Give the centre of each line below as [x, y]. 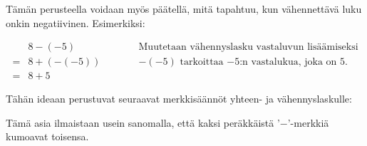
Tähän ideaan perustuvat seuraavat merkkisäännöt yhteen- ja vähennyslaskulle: [179, 99]
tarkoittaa [202, 62]
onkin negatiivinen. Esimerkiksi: [76, 22]
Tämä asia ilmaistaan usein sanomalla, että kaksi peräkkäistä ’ [143, 122]
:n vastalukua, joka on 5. [294, 62]
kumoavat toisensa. [47, 136]
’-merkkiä [308, 122]
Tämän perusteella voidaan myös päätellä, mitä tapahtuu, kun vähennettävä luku [184, 9]
